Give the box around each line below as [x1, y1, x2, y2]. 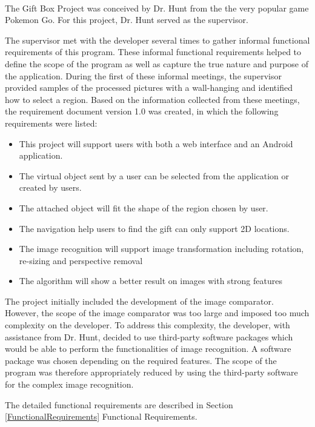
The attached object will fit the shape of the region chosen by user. [19, 201, 268, 214]
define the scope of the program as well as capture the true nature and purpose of [5, 57, 309, 70]
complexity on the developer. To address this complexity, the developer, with [5, 319, 290, 331]
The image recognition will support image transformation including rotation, [19, 242, 304, 255]
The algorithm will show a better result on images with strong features [19, 274, 282, 287]
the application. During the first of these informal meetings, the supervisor [5, 69, 282, 82]
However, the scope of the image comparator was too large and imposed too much [5, 306, 310, 319]
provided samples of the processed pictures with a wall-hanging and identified [5, 81, 293, 94]
